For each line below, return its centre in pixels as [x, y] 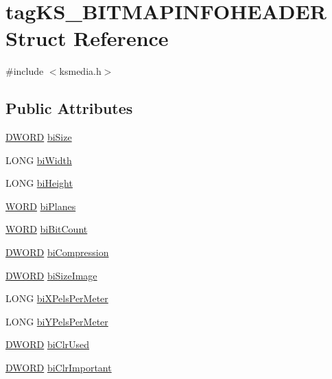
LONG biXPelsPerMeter [57, 298]
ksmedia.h [80, 71]
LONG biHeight [39, 183]
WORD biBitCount [47, 229]
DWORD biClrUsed [48, 344]
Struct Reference [87, 38]
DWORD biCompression [57, 252]
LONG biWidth [39, 160]
